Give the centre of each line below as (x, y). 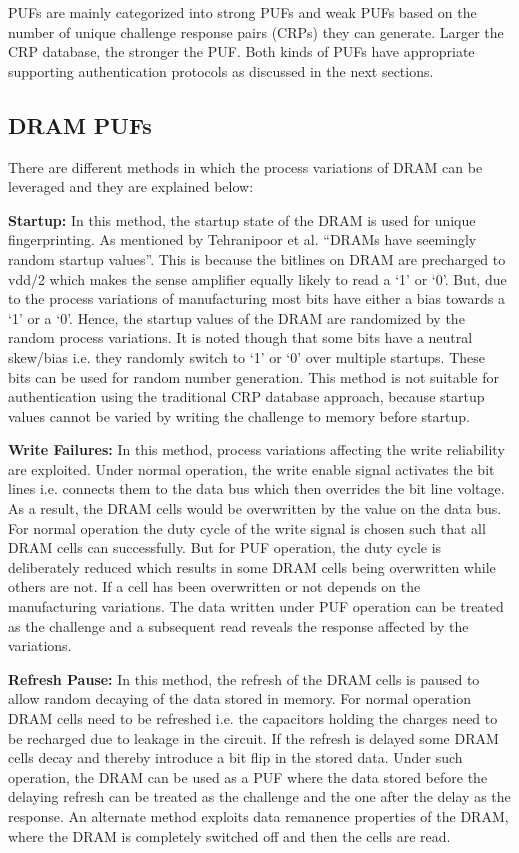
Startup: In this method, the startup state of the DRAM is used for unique (242, 219)
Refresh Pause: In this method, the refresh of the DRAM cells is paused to (244, 678)
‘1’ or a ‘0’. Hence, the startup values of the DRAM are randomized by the (236, 317)
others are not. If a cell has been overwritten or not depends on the (214, 586)
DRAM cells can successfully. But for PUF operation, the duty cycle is (225, 547)
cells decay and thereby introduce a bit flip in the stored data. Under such (235, 757)
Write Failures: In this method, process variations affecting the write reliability (256, 449)
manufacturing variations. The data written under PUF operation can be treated (256, 606)
